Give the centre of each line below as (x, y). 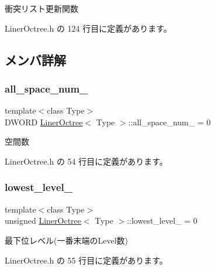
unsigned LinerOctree (43, 221)
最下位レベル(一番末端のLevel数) (66, 240)
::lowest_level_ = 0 (162, 221)
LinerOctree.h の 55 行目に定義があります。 (86, 260)
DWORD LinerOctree (44, 122)
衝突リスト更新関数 (41, 8)
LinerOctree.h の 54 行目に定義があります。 (86, 161)
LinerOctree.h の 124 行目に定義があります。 (88, 28)
